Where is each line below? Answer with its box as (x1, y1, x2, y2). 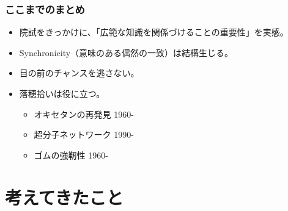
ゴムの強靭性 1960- (34, 148, 108, 161)
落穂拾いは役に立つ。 (19, 87, 105, 99)
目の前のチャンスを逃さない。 (19, 66, 139, 79)
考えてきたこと (5, 184, 124, 209)
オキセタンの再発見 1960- (34, 107, 134, 120)
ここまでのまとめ (5, 1, 85, 16)
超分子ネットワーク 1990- (34, 128, 134, 141)
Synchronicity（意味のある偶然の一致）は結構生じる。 (19, 46, 234, 59)
